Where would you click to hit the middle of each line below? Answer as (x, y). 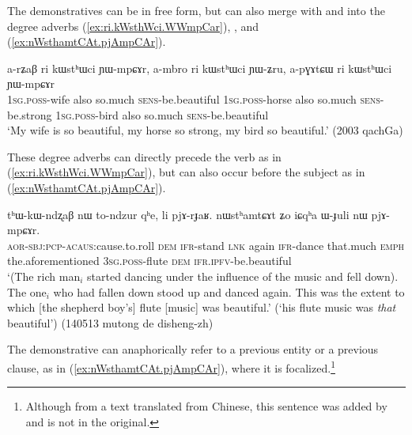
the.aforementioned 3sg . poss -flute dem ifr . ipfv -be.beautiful (149, 261)
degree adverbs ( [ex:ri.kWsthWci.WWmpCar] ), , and (133, 26)
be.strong (30, 114)
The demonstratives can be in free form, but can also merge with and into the (196, 10)
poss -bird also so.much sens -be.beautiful (172, 114)
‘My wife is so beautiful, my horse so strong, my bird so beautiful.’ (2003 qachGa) (205, 130)
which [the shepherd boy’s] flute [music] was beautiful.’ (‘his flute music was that (202, 307)
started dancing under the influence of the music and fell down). (243, 276)
